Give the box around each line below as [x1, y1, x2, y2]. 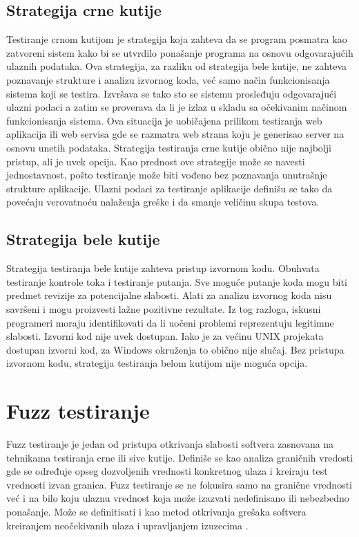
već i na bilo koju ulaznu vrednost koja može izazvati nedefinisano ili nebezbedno [6, 491, 349, 505]
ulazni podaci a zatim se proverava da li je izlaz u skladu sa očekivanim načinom [6, 100, 347, 114]
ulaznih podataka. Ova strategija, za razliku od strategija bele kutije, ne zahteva [6, 59, 347, 73]
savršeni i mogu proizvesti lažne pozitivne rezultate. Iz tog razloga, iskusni [6, 301, 321, 316]
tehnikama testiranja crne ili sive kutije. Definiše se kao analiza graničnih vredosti [6, 450, 353, 464]
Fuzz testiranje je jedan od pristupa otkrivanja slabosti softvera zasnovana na [6, 437, 334, 450]
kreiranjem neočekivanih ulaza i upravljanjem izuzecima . [6, 518, 249, 532]
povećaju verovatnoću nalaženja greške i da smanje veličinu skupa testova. [6, 194, 320, 209]
